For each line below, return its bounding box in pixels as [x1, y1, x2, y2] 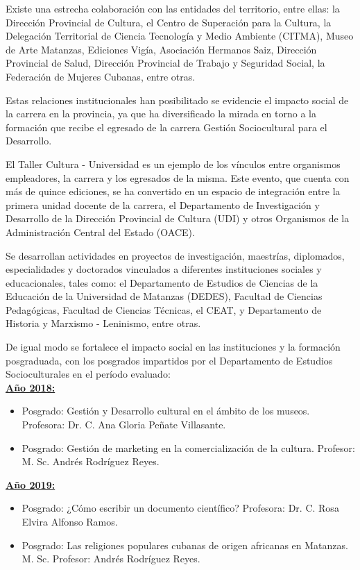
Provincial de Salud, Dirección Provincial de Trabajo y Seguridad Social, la [6, 56, 325, 70]
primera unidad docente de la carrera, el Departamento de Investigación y [6, 197, 320, 212]
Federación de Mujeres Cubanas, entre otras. [6, 69, 196, 83]
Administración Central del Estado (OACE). [6, 224, 195, 239]
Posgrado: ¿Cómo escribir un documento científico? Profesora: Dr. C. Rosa [22, 501, 339, 515]
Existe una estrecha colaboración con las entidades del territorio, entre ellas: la [6, 1, 340, 15]
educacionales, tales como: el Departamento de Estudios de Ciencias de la [6, 275, 318, 290]
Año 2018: [6, 380, 55, 394]
